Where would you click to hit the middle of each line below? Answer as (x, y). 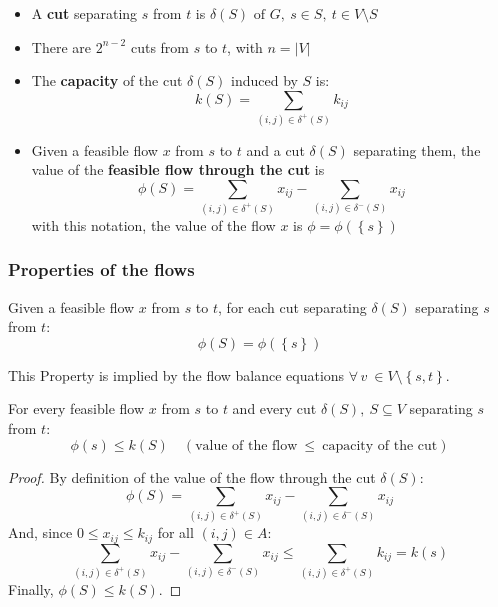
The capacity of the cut (107, 80)
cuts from (160, 46)
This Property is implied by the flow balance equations (176, 374)
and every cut (274, 408)
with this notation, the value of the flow (153, 224)
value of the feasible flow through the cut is (178, 169)
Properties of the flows (101, 269)
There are (61, 46)
